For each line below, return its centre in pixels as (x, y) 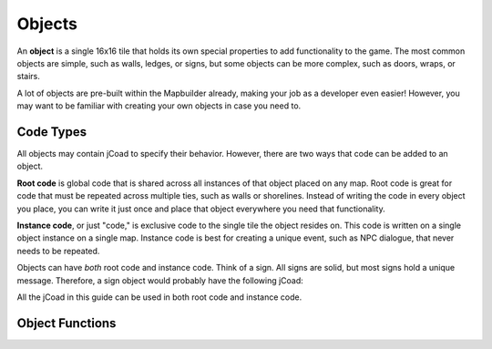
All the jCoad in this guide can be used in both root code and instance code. (159, 297)
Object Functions (67, 323)
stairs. (28, 77)
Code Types (51, 132)
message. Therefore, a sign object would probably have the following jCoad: (160, 280)
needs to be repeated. (58, 251)
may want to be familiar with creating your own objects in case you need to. (159, 106)
